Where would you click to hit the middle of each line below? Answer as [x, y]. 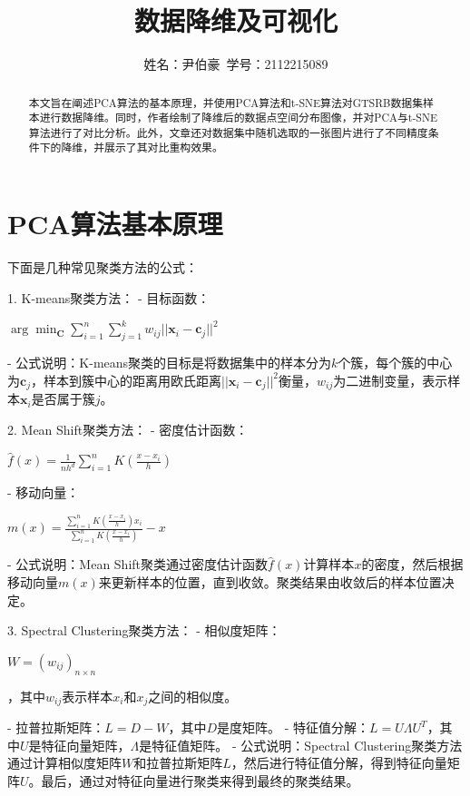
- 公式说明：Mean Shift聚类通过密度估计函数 [138, 564]
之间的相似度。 [193, 696]
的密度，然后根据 [412, 564]
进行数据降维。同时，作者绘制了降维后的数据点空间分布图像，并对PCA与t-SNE [239, 118]
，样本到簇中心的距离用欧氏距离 [126, 380]
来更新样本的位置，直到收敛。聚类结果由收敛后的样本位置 [270, 581]
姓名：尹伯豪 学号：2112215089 [236, 64]
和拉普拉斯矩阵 [178, 763]
